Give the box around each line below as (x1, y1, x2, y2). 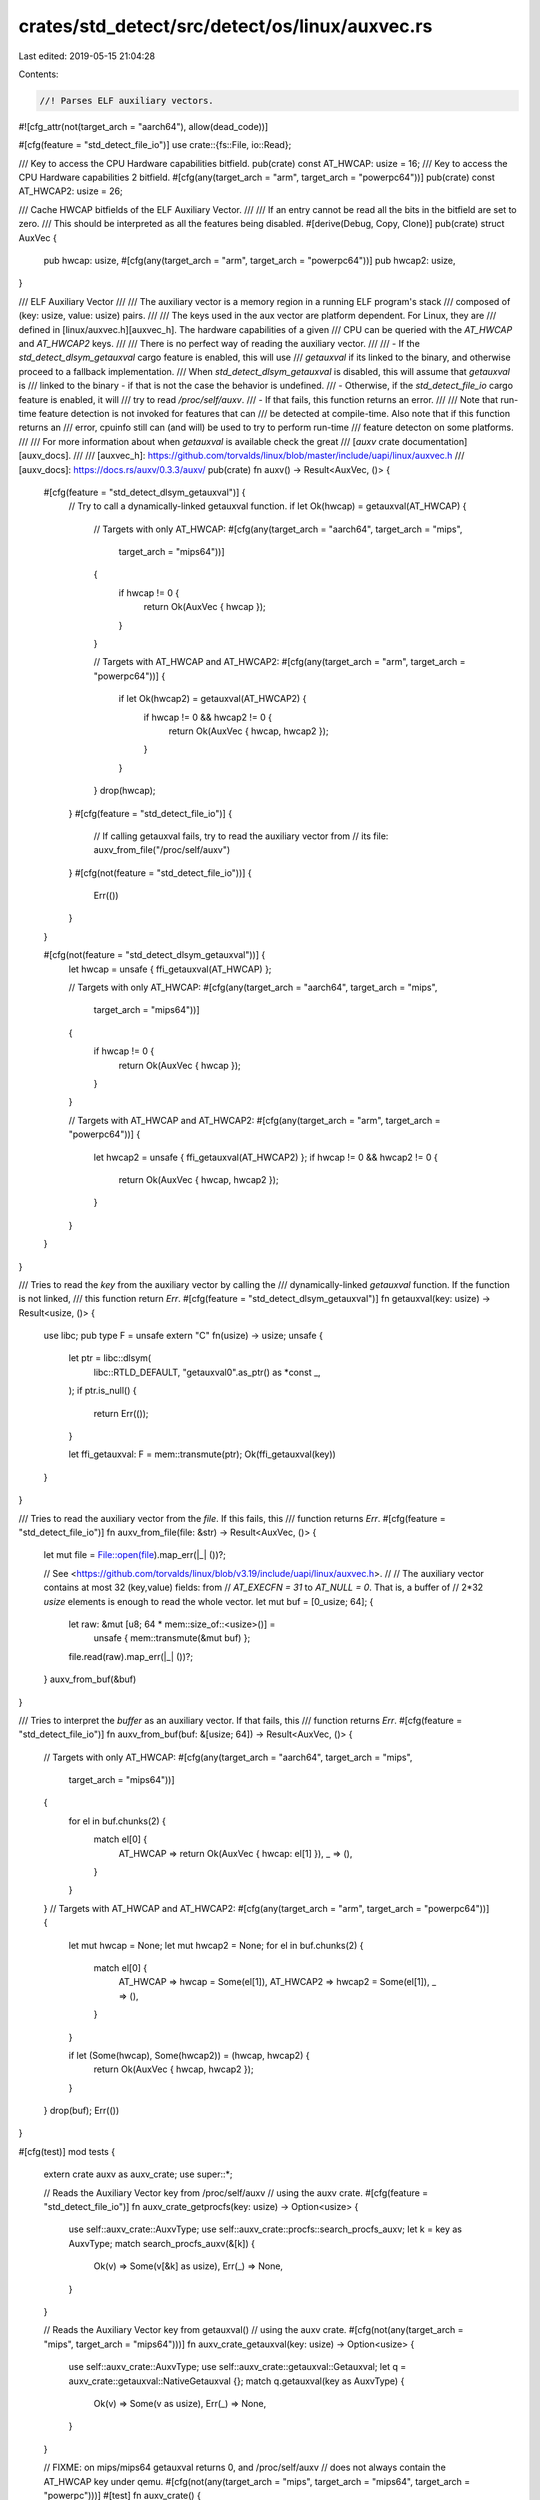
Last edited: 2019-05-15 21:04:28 (18, 50, 156, 62)
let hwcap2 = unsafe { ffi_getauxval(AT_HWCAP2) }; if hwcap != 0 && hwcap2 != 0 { (93, 1151, 439, 1163)
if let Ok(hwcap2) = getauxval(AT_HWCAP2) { (118, 693, 307, 705)
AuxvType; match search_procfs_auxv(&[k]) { (68, 2237, 255, 2249)
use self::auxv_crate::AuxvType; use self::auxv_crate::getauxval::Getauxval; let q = (68, 2361, 407, 2373)
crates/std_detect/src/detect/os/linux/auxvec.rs (18, 15, 433, 37)
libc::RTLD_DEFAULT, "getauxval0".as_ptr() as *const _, (93, 1366, 321, 1378)
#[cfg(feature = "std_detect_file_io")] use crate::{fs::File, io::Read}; (18, 139, 292, 151)
